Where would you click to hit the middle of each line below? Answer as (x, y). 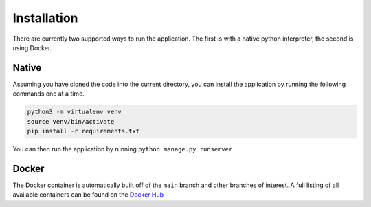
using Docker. (32, 47)
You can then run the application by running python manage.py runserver (123, 149)
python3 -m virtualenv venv (74, 112)
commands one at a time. (49, 94)
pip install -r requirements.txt (83, 131)
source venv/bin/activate (71, 121)
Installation (45, 18)
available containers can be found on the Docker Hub (88, 195)
